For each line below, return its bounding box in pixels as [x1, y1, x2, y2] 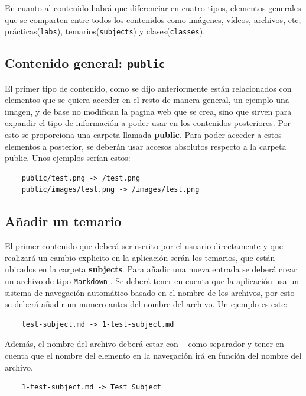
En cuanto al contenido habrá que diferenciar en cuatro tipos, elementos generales [5, 2, 301, 14]
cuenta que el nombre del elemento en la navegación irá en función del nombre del [5, 349, 302, 362]
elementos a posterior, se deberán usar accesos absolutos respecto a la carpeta [5, 140, 287, 152]
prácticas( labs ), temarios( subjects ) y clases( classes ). [5, 25, 206, 37]
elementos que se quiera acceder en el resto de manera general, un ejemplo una [5, 94, 289, 106]
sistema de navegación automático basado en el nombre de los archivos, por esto [5, 286, 295, 298]
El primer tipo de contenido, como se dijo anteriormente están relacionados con [5, 82, 292, 94]
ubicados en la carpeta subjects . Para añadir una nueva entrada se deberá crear [5, 263, 297, 275]
